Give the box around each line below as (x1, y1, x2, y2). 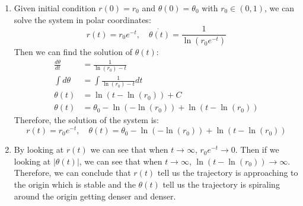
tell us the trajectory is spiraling (162, 178, 280, 190)
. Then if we (235, 143, 279, 156)
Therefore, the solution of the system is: (14, 114, 159, 126)
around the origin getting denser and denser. (14, 189, 176, 202)
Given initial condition (14, 2, 96, 14)
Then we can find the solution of (14, 46, 132, 58)
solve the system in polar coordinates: (14, 13, 151, 25)
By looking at (14, 143, 64, 156)
